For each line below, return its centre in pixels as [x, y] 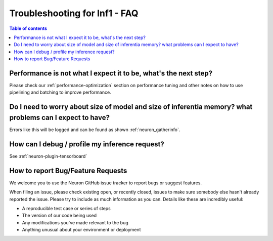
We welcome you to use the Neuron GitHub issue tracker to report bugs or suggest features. [106, 183]
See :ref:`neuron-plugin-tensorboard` [48, 156]
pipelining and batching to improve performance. [60, 92]
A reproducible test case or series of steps [66, 208]
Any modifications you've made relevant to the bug [75, 222]
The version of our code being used [59, 216]
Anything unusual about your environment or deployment [81, 230]
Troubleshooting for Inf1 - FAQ [74, 13]
